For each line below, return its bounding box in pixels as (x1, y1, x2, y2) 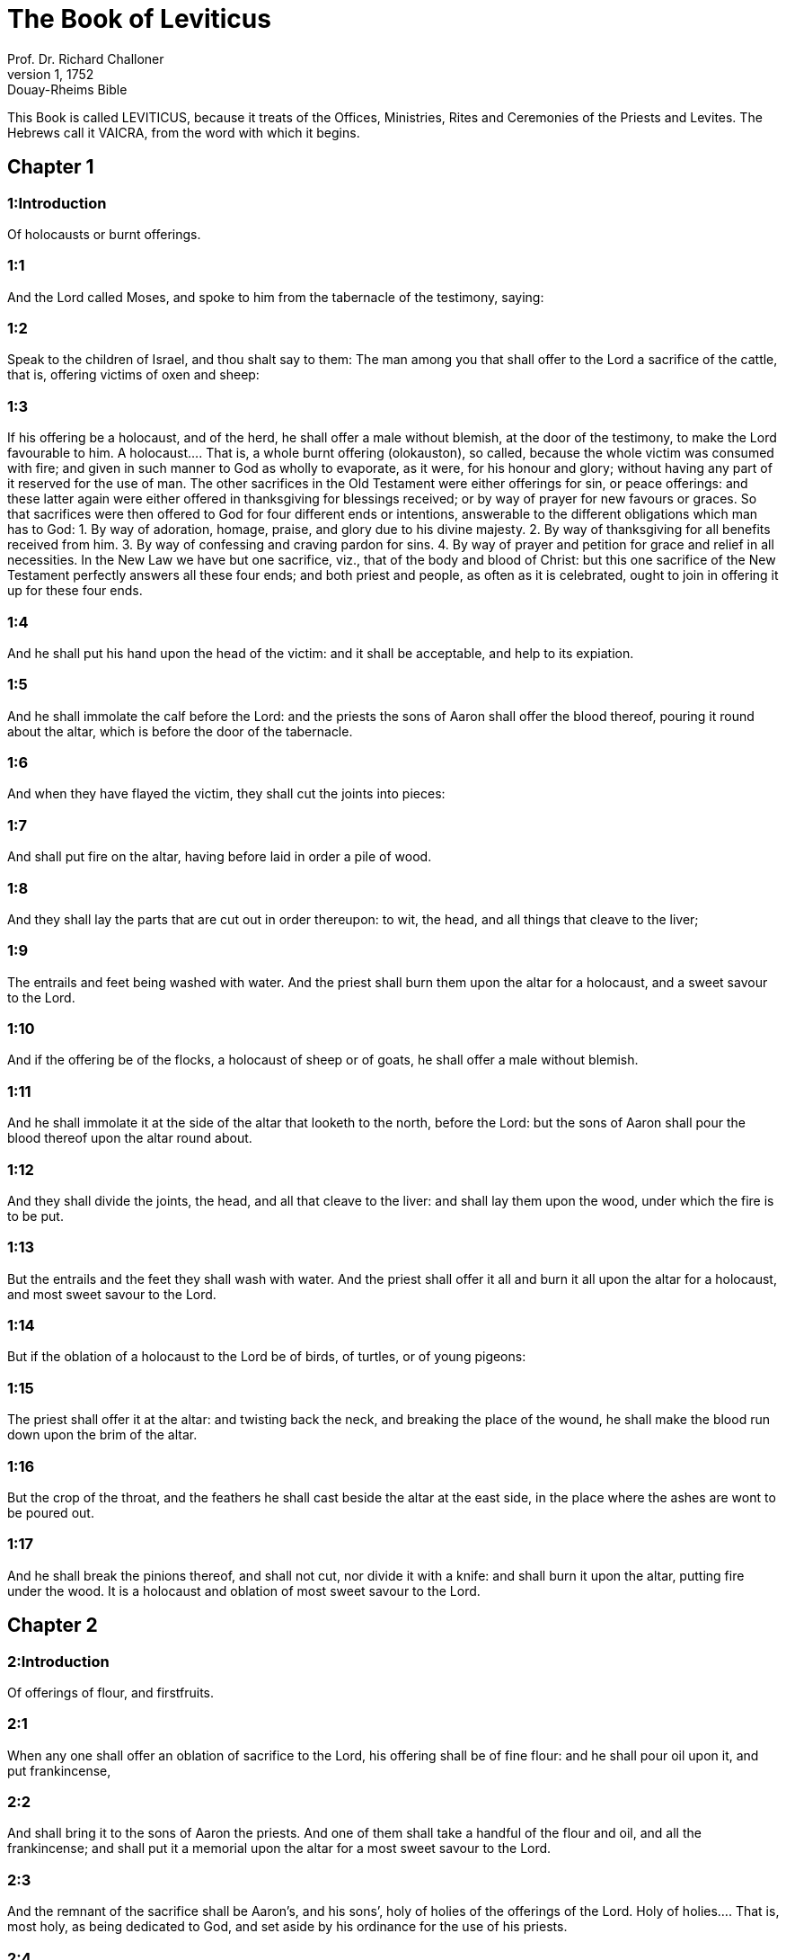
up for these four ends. (7, 583, 143, 599)
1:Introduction (7, 193, 107, 212)
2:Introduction (7, 1652, 110, 1670)
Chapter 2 (7, 1614, 98, 1637)
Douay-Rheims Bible (7, 81, 128, 97)
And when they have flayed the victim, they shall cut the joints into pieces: (7, 786, 446, 802)
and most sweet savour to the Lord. (7, 1286, 216, 1302)
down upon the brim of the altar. (7, 1427, 198, 1443)
